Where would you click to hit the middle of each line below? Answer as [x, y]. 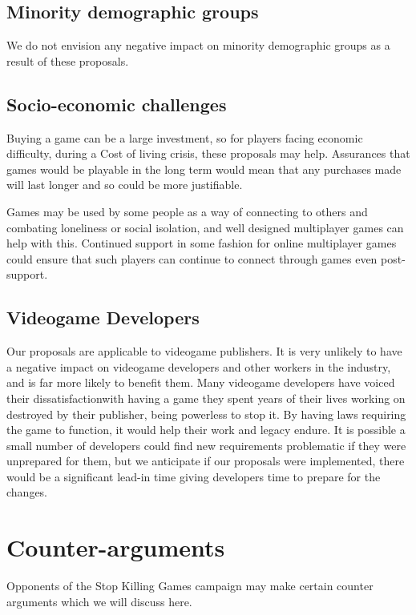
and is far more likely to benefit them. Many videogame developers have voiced [201, 382]
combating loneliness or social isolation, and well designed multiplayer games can [205, 227]
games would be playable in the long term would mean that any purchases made [204, 169]
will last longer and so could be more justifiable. [125, 185]
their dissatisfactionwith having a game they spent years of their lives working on [206, 398]
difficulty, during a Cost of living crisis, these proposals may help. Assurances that [208, 153]
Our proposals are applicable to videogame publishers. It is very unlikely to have [204, 351]
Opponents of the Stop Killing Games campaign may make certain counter [190, 586]
